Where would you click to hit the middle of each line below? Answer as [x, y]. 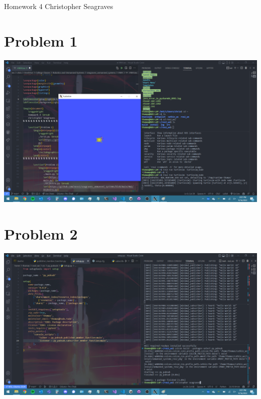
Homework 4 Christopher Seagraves [59, 6]
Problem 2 [41, 234]
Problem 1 [41, 40]
